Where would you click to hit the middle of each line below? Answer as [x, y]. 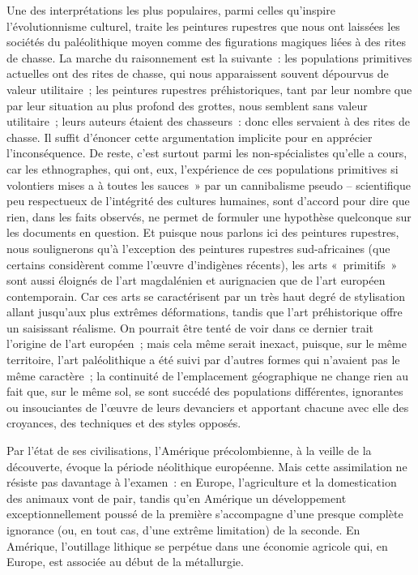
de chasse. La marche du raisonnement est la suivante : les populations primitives [209, 57]
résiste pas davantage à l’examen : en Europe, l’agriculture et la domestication [202, 482]
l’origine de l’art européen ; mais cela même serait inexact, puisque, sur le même [207, 343]
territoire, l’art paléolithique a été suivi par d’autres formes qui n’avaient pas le [203, 360]
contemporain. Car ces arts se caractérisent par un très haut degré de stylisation [206, 296]
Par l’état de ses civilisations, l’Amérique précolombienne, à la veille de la [189, 451]
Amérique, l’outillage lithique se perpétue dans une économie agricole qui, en [197, 545]
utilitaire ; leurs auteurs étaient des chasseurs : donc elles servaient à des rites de [208, 121]
